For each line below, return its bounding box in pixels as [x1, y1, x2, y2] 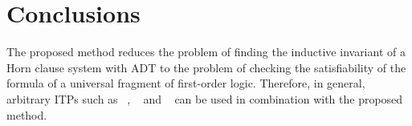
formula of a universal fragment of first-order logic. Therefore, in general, [6, 75, 365, 91]
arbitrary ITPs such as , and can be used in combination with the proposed [6, 90, 403, 107]
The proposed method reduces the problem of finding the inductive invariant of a [6, 43, 406, 60]
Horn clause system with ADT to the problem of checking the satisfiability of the [6, 59, 406, 75]
